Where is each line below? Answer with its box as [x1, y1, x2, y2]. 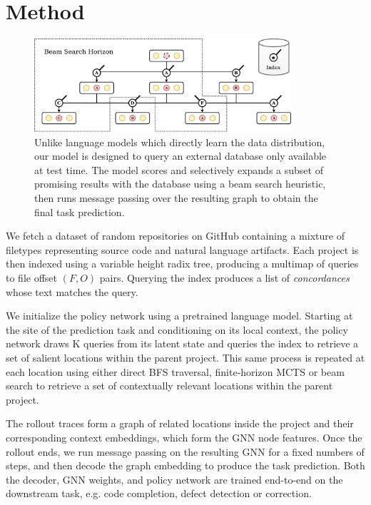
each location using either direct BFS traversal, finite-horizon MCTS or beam [6, 364, 345, 379]
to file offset [6, 270, 58, 285]
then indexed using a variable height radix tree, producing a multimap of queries [6, 256, 359, 271]
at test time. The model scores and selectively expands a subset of [34, 162, 323, 177]
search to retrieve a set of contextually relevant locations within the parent [6, 378, 333, 393]
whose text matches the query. [6, 284, 138, 299]
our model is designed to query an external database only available [34, 148, 327, 163]
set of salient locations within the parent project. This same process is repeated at [6, 350, 365, 364]
